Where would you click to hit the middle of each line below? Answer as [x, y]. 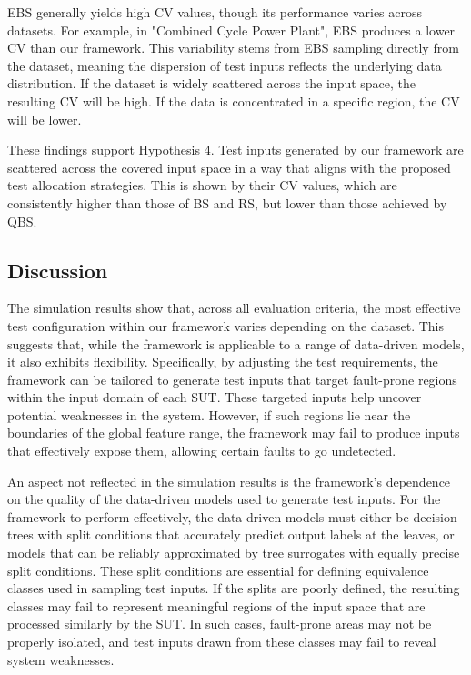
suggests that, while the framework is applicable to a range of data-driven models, [236, 343]
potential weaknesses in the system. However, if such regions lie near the [209, 414]
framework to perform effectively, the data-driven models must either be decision [232, 516]
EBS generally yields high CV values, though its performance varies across [215, 12]
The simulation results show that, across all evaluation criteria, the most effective [234, 308]
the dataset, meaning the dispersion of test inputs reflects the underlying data [225, 65]
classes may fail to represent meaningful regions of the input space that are [216, 605]
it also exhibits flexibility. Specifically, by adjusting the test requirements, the [223, 362]
